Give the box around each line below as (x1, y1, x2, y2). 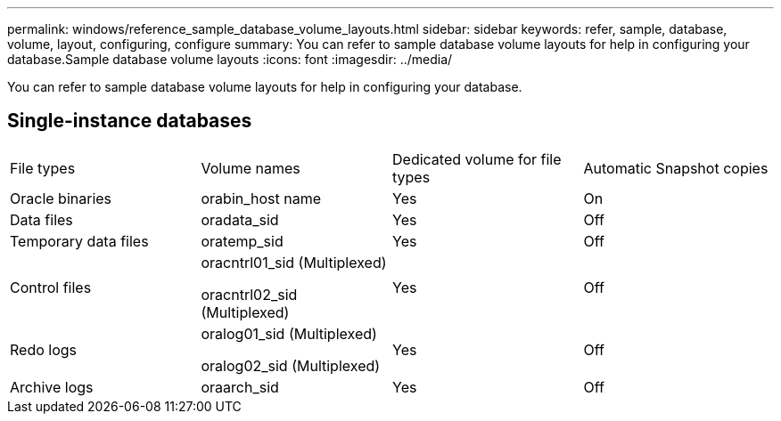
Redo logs (10, 340, 78, 359)
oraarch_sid (201, 377, 279, 396)
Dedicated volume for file (392, 150, 562, 168)
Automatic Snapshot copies (583, 158, 769, 177)
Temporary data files (10, 231, 149, 250)
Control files (10, 278, 92, 296)
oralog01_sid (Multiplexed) (201, 324, 377, 343)
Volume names (201, 158, 300, 177)
